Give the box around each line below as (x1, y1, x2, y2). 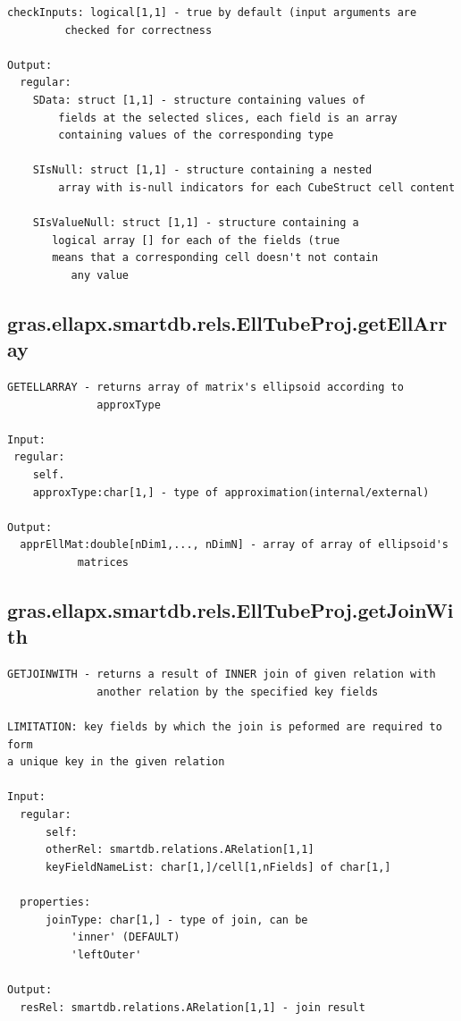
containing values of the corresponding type (58, 129, 334, 142)
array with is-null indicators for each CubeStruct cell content (58, 181, 456, 194)
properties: (20, 895, 91, 908)
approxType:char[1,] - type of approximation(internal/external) (32, 485, 430, 499)
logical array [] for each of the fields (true (52, 233, 340, 247)
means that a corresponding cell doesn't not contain (52, 251, 379, 265)
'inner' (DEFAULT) (71, 931, 180, 944)
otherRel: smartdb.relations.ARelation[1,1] (45, 843, 314, 856)
